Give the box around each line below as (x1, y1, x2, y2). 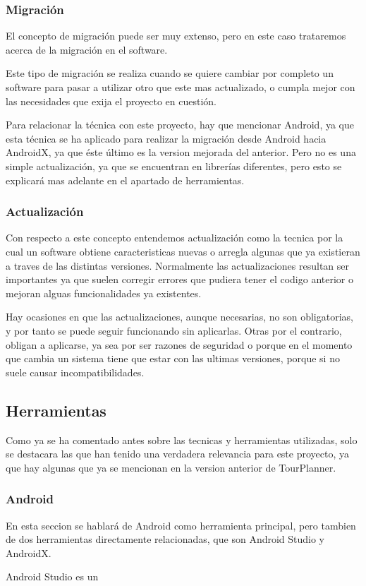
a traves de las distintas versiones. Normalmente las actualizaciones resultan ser (6, 258, 350, 273)
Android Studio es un (6, 569, 99, 584)
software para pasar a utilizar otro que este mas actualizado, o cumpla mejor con (6, 80, 355, 94)
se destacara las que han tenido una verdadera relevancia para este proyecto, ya (6, 446, 350, 461)
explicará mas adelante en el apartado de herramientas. (6, 172, 245, 187)
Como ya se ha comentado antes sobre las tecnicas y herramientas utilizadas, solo (6, 432, 358, 447)
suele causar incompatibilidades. (6, 364, 145, 379)
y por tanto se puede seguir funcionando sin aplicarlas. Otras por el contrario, (6, 323, 342, 337)
